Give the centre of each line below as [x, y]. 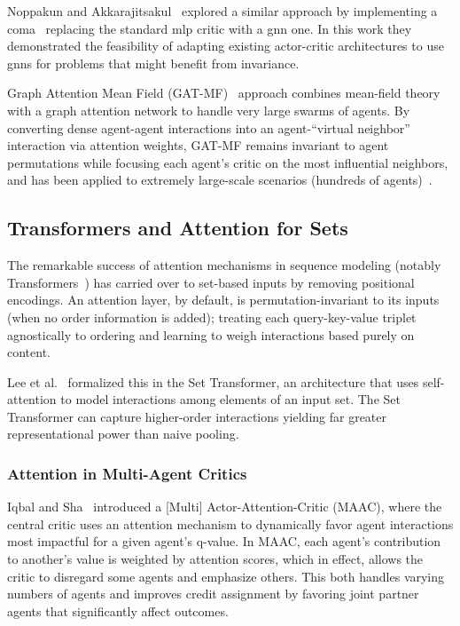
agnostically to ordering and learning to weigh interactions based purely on [211, 334]
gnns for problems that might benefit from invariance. [153, 63]
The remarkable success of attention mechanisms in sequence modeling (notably [224, 265]
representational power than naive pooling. [123, 434]
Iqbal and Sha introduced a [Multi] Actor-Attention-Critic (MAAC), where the [225, 507]
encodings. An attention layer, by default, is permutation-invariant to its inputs [223, 300]
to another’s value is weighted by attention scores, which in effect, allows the [215, 559]
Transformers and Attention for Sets [178, 228]
